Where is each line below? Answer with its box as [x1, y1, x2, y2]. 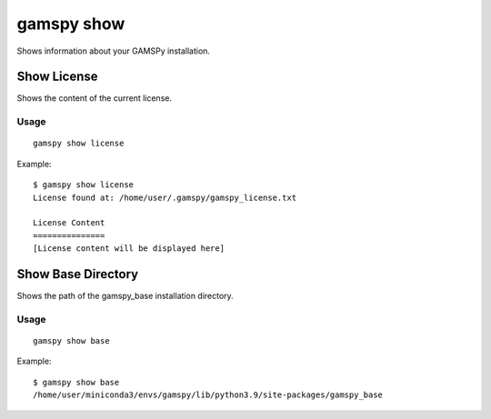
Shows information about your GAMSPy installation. [16, 45, 211, 56]
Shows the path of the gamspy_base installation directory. [16, 291, 234, 302]
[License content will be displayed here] [33, 244, 225, 254]
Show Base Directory [16, 266, 139, 282]
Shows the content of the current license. [16, 93, 173, 104]
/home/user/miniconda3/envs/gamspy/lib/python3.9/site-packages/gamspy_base [33, 390, 384, 400]
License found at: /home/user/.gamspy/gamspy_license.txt [33, 192, 297, 203]
